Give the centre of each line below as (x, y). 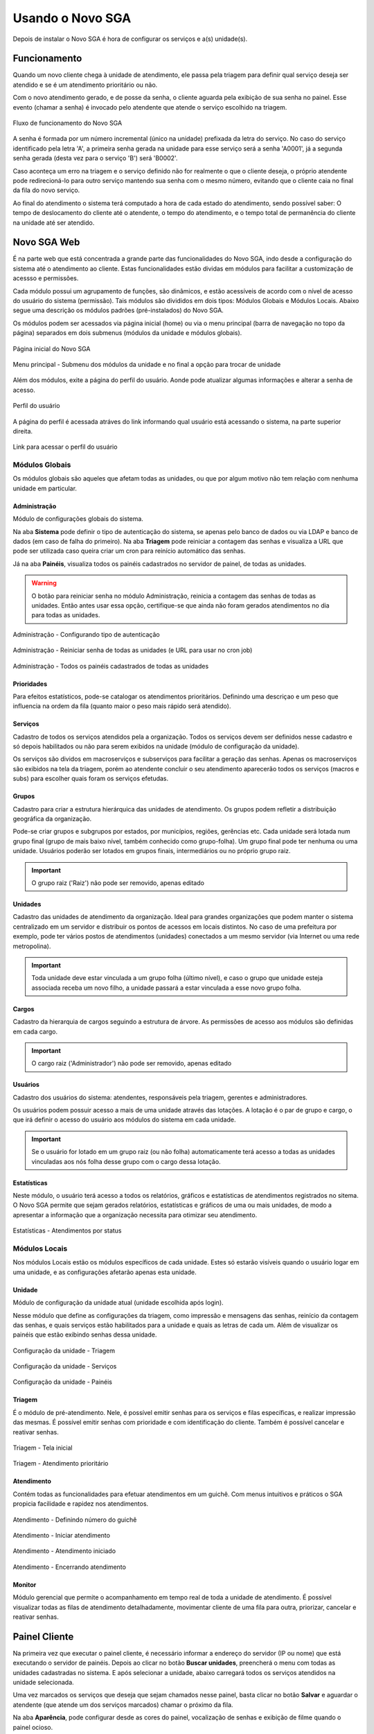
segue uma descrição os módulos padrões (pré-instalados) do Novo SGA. (118, 310)
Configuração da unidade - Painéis (62, 1382)
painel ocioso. (33, 1727)
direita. (23, 431)
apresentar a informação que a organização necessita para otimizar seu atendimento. (135, 1214)
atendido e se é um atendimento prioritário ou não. (85, 85)
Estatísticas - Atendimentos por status (67, 1230)
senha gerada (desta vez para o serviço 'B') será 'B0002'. (95, 158)
